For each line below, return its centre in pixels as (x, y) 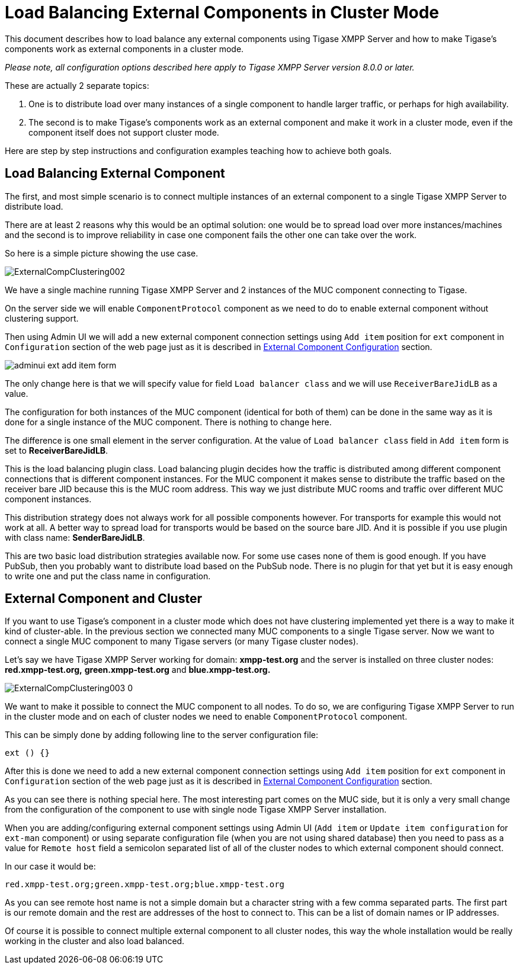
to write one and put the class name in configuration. (108, 576)
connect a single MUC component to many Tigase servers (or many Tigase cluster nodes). (182, 641)
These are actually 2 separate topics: (77, 85)
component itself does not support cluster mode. (124, 132)
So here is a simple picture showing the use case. (102, 253)
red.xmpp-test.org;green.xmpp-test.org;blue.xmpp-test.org (145, 885)
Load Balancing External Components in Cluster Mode (222, 12)
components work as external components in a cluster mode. (124, 49)
